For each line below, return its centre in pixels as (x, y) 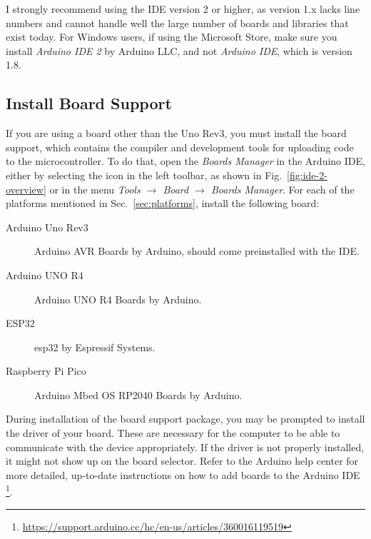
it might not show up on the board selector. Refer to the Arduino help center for (182, 461)
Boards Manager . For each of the (283, 189)
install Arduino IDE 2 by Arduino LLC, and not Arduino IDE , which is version (179, 50)
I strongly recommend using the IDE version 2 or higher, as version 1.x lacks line (183, 9)
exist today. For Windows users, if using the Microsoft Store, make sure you (172, 37)
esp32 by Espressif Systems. (95, 347)
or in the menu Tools (95, 189)
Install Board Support (89, 103)
